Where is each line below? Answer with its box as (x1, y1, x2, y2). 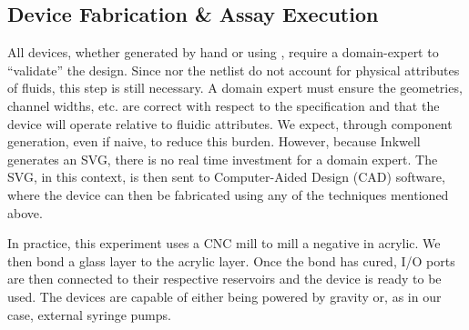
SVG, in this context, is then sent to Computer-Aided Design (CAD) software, (7, 167, 445, 186)
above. (7, 203, 43, 222)
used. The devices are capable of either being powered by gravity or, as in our (7, 286, 442, 305)
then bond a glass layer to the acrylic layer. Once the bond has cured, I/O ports (7, 251, 455, 270)
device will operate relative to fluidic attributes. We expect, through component (7, 114, 453, 133)
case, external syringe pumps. (7, 305, 171, 324)
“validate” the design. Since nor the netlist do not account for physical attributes (7, 60, 460, 79)
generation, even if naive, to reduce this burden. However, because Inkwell (7, 132, 421, 151)
